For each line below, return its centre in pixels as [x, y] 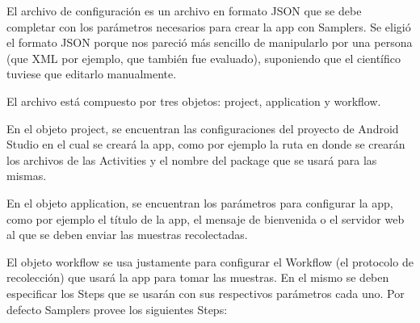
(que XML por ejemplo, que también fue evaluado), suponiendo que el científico [204, 58]
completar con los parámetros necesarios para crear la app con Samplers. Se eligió [209, 26]
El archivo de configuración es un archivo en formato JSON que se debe [184, 10]
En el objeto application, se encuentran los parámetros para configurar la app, [200, 202]
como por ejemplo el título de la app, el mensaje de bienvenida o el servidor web [206, 218]
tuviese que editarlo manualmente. [92, 74]
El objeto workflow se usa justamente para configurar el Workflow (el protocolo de [210, 261]
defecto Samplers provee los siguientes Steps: [117, 309]
